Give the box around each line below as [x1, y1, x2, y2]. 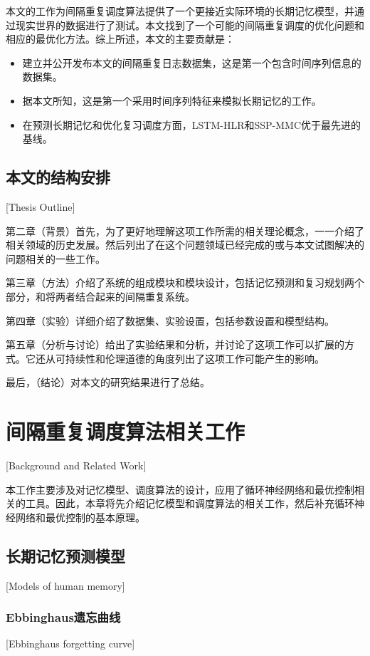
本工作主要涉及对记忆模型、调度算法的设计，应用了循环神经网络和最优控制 [6, 481, 354, 496]
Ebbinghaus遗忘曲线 [6, 608, 121, 626]
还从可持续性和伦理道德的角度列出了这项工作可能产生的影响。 [35, 350, 324, 365]
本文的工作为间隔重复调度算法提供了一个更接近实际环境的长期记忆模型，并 [6, 4, 354, 18]
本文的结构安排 [6, 166, 110, 188]
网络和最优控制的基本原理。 [15, 509, 145, 524]
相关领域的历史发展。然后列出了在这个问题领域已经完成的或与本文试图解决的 [6, 237, 364, 252]
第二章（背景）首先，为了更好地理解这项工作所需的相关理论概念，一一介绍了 [6, 223, 364, 238]
